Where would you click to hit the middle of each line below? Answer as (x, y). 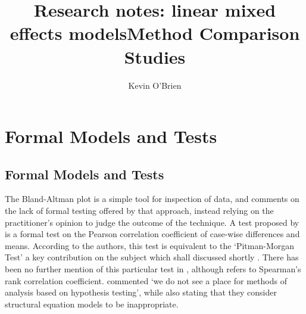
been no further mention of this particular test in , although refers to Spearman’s (153, 269)
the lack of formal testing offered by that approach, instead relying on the (139, 211)
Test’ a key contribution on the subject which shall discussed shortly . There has (152, 257)
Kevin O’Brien (155, 85)
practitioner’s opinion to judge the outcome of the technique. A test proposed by (152, 222)
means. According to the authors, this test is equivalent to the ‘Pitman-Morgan (150, 245)
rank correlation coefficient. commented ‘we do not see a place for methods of (146, 280)
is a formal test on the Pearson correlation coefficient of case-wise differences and (152, 234)
